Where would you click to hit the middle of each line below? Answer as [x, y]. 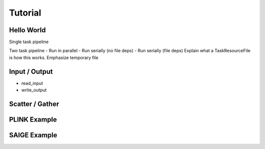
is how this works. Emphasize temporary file [54, 57]
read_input [32, 83]
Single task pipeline [29, 42]
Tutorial [25, 13]
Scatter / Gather [34, 104]
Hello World [27, 30]
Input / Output [31, 72]
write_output [34, 90]
